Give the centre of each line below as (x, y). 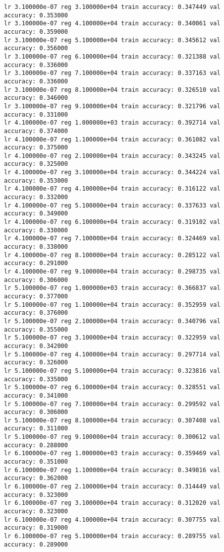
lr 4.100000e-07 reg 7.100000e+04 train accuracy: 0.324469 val (112, 239)
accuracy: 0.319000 (36, 528)
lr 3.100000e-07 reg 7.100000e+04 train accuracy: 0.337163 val (112, 73)
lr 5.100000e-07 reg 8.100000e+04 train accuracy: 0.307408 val (112, 420)
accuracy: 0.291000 (36, 263)
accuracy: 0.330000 (36, 230)
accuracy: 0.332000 (36, 197)
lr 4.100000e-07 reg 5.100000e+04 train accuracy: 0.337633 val (112, 205)
